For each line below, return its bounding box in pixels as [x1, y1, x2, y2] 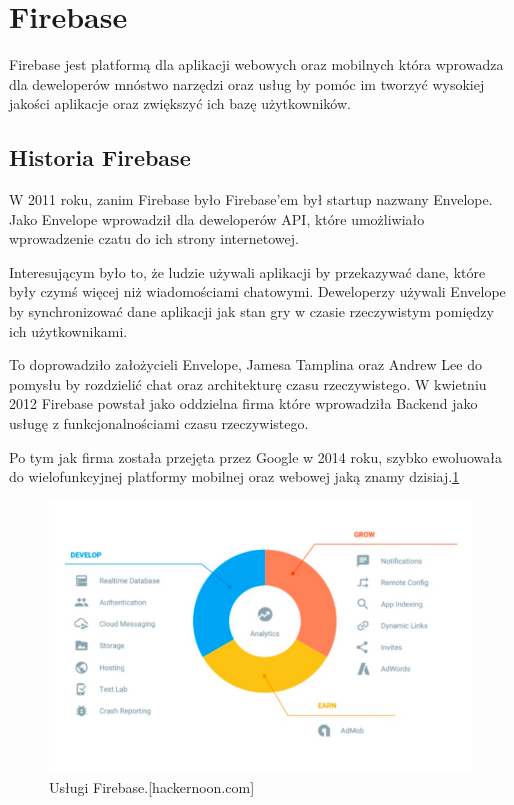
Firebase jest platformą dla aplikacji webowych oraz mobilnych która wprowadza [9, 54, 504, 75]
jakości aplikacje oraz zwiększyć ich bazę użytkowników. [9, 93, 351, 114]
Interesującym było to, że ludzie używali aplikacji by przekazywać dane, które [9, 261, 486, 282]
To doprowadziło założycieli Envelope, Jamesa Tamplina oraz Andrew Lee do [9, 354, 482, 375]
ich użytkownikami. [9, 320, 128, 341]
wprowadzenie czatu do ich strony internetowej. [9, 228, 299, 249]
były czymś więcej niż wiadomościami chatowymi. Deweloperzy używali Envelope [9, 281, 506, 302]
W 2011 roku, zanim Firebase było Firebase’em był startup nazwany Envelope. [9, 189, 493, 210]
